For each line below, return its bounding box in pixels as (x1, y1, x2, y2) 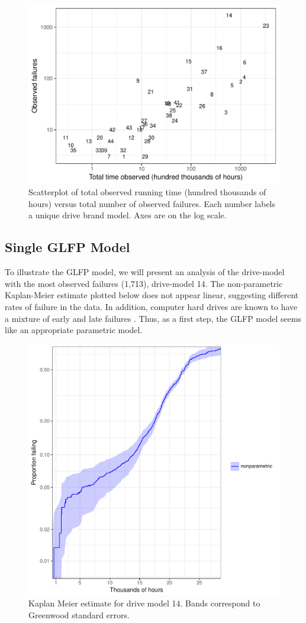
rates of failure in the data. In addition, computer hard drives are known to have (5, 301, 298, 313)
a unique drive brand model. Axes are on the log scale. (28, 209, 227, 221)
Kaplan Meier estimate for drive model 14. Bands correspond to (28, 597, 260, 609)
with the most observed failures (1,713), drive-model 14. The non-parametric (5, 277, 283, 289)
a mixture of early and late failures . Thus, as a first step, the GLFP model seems (5, 312, 302, 324)
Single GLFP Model (5, 238, 130, 256)
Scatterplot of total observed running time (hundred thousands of (28, 186, 266, 198)
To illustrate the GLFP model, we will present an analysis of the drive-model (5, 266, 285, 278)
